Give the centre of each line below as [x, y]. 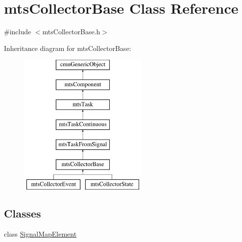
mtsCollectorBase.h [71, 32]
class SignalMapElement [40, 233]
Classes [23, 213]
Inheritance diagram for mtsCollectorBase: [68, 48]
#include [18, 32]
